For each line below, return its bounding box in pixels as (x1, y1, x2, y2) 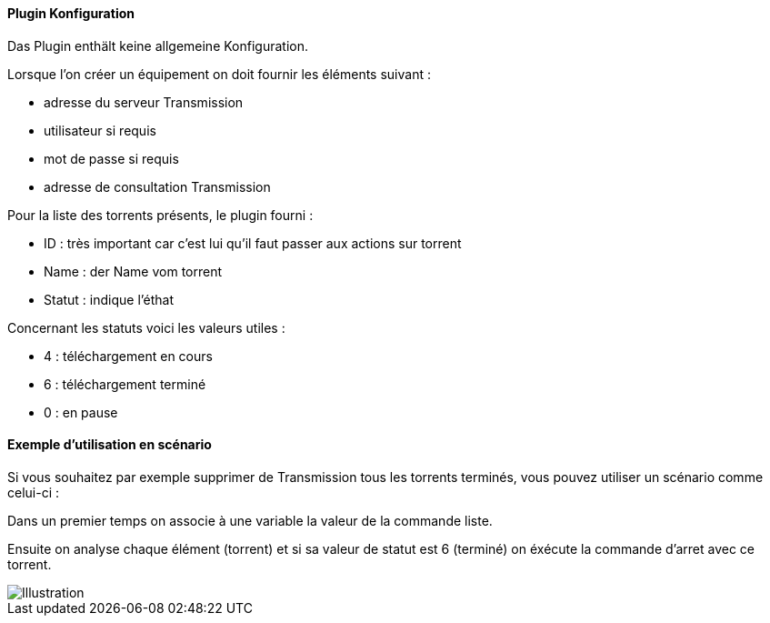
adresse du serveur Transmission (44, 94, 244, 110)
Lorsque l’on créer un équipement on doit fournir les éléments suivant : (7, 65, 431, 82)
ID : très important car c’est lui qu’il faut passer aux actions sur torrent (44, 235, 462, 251)
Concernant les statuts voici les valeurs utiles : (7, 319, 285, 336)
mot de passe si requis (44, 150, 179, 166)
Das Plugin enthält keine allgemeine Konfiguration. (7, 37, 308, 54)
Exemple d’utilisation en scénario (7, 437, 212, 453)
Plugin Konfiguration (7, 5, 135, 21)
